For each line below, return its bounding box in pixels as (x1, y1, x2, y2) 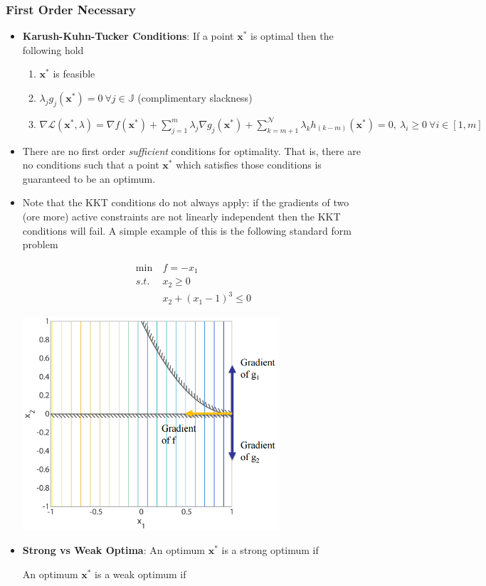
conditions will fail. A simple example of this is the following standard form (22, 223, 352, 238)
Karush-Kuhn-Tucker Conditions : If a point (22, 28, 234, 43)
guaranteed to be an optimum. (22, 171, 156, 186)
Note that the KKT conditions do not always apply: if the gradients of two (22, 195, 349, 210)
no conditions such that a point (22, 157, 159, 172)
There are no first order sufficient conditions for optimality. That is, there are (22, 143, 361, 158)
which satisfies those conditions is (176, 157, 322, 172)
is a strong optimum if (221, 543, 319, 558)
